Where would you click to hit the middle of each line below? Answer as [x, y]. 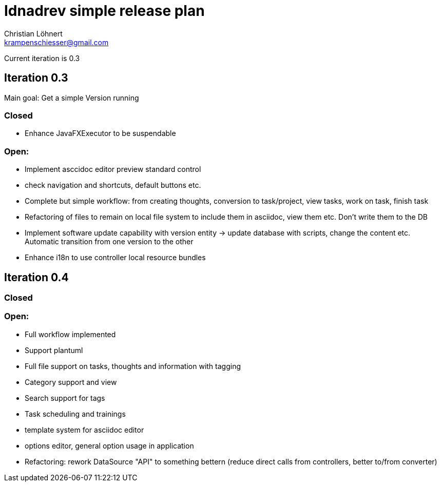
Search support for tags [65, 398]
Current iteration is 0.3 [42, 58]
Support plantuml [54, 350]
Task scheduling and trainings [75, 414]
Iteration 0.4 [36, 277]
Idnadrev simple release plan [104, 11]
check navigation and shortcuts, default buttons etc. [113, 185]
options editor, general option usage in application [109, 445]
